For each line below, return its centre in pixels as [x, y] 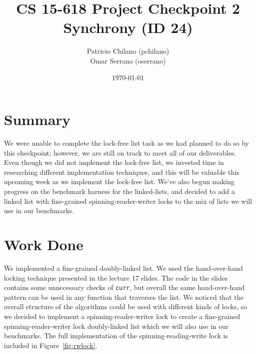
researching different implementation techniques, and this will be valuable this [122, 172]
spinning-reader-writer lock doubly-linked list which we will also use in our [116, 326]
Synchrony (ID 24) [128, 27]
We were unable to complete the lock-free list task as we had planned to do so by [127, 143]
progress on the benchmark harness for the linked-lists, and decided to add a [119, 191]
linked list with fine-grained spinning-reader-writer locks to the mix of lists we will [128, 201]
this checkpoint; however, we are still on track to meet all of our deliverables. [120, 152]
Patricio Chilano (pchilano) [128, 51]
